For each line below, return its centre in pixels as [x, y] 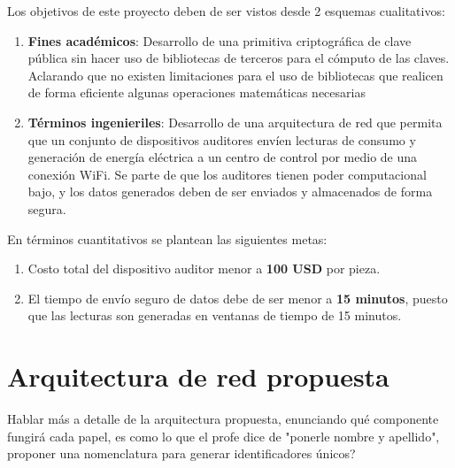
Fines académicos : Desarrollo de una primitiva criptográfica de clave [220, 40]
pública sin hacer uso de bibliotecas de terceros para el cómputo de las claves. [239, 58]
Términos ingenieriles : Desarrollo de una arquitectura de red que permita [235, 122]
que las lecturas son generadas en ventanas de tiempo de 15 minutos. [215, 315]
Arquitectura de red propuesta [198, 376]
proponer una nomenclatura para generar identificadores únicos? [181, 453]
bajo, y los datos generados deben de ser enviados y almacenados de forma [230, 192]
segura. [47, 208]
